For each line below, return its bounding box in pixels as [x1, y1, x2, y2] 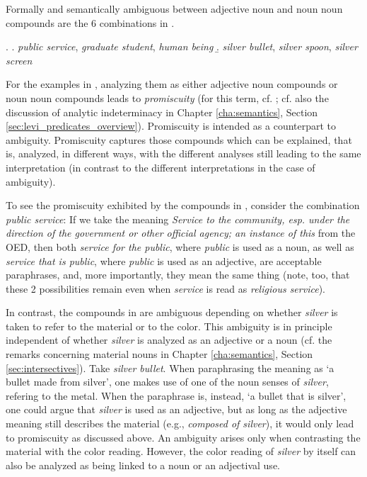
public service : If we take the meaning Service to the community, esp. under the [6, 211, 350, 226]
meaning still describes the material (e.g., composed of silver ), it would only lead [6, 416, 354, 431]
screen [6, 52, 33, 67]
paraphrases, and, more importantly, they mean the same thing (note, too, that [6, 267, 350, 282]
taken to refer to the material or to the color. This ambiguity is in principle [6, 318, 332, 333]
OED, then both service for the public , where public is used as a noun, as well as [6, 239, 354, 254]
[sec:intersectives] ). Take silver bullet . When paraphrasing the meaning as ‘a [6, 360, 334, 375]
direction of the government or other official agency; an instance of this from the [6, 225, 356, 240]
